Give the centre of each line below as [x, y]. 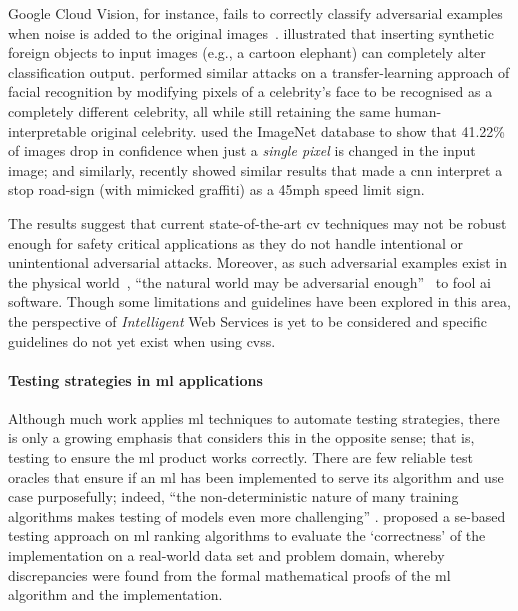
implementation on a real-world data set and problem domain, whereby [226, 555]
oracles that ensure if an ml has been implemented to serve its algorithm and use [256, 476]
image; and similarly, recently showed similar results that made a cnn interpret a [255, 169]
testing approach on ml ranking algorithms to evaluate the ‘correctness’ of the [247, 535]
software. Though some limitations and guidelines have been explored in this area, [259, 301]
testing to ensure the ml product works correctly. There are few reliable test [240, 457]
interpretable [47, 130]
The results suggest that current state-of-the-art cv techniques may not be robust [257, 222]
